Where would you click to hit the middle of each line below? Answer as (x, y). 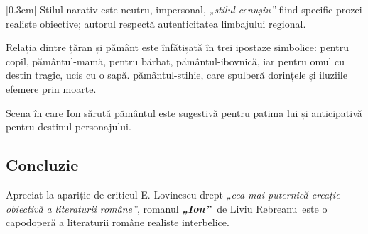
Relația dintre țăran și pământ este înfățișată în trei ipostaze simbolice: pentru (177, 47)
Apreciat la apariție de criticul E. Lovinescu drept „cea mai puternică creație (173, 194)
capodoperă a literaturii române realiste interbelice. (118, 222)
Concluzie (42, 165)
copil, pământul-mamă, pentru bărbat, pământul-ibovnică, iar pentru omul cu (175, 61)
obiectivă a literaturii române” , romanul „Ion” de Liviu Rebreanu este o (167, 208)
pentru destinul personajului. (69, 127)
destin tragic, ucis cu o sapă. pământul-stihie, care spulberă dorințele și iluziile (177, 75)
